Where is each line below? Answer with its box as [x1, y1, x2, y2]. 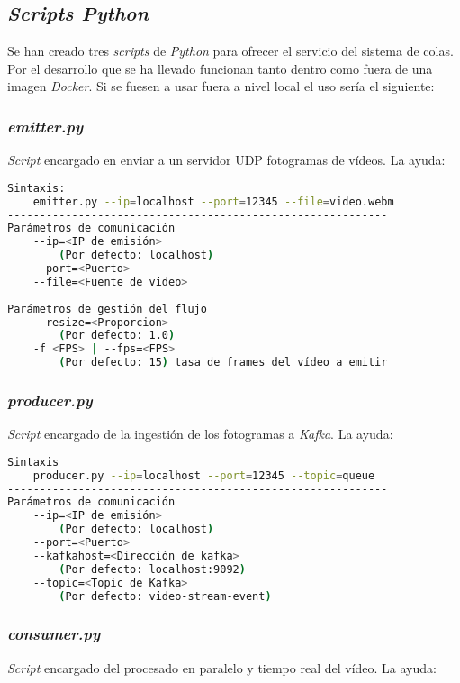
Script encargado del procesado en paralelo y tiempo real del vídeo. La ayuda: [7, 658, 437, 677]
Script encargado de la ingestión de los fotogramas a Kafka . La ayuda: [7, 424, 393, 443]
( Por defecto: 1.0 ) [59, 329, 176, 342]
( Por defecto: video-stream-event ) [59, 589, 272, 603]
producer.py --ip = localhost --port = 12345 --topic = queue [32, 469, 375, 482]
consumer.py [7, 623, 101, 645]
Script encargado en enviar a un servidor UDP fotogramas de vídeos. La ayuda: [7, 150, 446, 169]
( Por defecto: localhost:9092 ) [59, 562, 246, 576]
